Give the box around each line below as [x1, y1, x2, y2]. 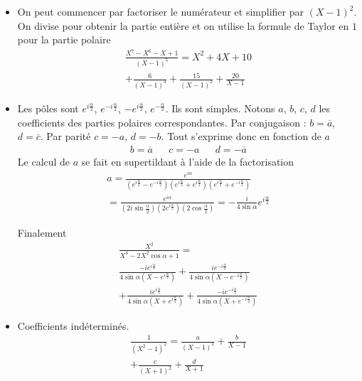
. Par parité [40, 129, 91, 144]
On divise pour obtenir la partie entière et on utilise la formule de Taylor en [17, 18, 349, 33]
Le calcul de [17, 154, 70, 168]
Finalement [17, 225, 67, 240]
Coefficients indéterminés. [17, 318, 129, 333]
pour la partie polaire [17, 32, 111, 47]
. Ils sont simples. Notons [165, 100, 275, 115]
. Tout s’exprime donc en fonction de [161, 129, 321, 144]
